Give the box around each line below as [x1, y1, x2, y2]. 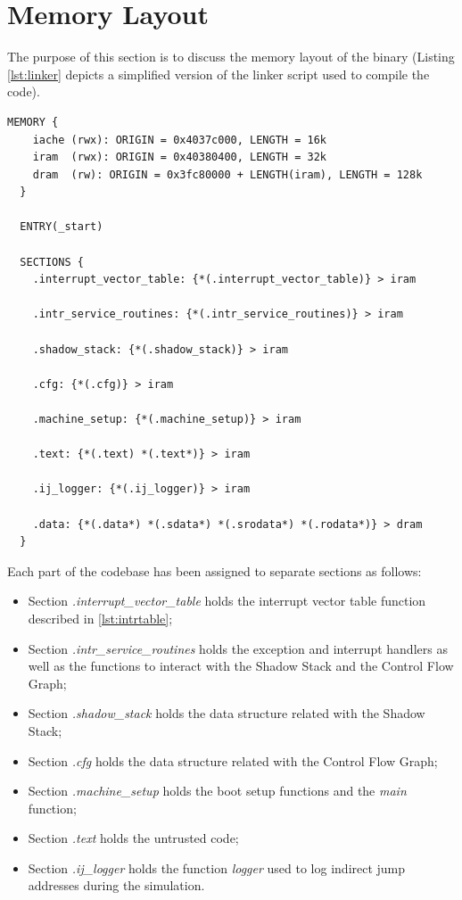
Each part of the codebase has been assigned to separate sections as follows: [7, 561, 422, 580]
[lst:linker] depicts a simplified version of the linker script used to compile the [7, 64, 430, 83]
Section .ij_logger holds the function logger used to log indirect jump [28, 858, 406, 877]
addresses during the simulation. [28, 876, 205, 895]
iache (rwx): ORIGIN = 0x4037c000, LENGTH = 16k [32, 133, 326, 146]
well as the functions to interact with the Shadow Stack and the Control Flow [28, 656, 454, 675]
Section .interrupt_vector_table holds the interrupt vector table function [28, 591, 426, 610]
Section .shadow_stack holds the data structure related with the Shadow [28, 704, 425, 722]
